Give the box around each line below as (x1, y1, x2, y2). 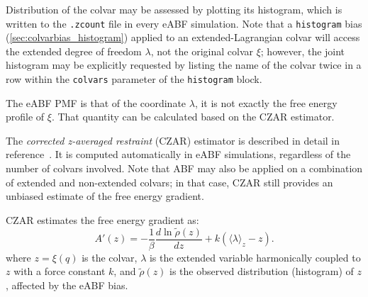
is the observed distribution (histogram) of (169, 264, 354, 279)
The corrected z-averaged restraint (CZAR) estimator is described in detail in (6, 133, 340, 147)
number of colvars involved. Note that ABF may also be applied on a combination (6, 161, 363, 176)
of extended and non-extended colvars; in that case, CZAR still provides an (6, 174, 333, 189)
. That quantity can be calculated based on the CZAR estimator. (51, 109, 335, 124)
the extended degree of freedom (6, 43, 142, 58)
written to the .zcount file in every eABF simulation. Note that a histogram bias (6, 16, 362, 30)
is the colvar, (82, 250, 138, 264)
